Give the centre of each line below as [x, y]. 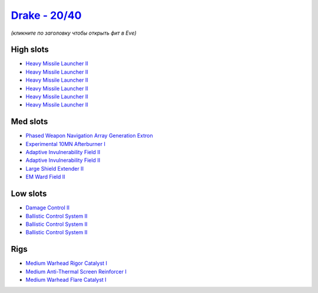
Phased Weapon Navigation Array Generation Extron [89, 136]
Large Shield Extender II [54, 168]
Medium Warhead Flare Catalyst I [66, 280]
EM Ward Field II [45, 177]
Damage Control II [48, 208]
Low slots [29, 194]
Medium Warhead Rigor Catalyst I [66, 263]
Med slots [29, 121]
